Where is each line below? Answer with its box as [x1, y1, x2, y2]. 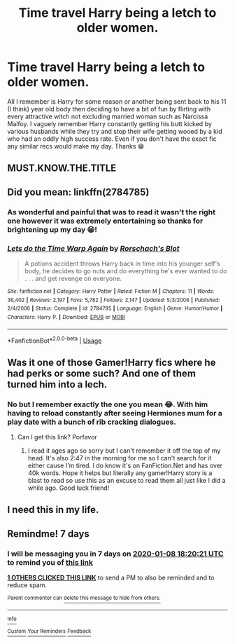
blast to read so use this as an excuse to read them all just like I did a [27, 476, 226, 484]
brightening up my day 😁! [7, 224, 98, 234]
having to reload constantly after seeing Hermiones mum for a [7, 408, 222, 418]
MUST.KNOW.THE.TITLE [7, 163, 117, 174]
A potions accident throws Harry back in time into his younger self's [24, 259, 220, 268]
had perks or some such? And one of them [7, 367, 196, 379]
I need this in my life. [7, 504, 99, 516]
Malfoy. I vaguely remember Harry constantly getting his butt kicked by [7, 119, 212, 128]
